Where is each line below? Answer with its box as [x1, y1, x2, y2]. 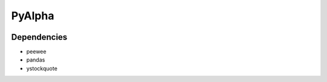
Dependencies [11, 32, 68, 42]
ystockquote [26, 65, 58, 72]
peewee [26, 48, 47, 55]
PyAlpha [11, 9, 54, 22]
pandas [26, 56, 45, 63]
